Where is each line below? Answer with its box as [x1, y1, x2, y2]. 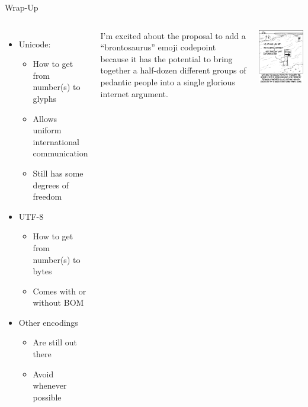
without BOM [33, 296, 84, 309]
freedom [33, 190, 62, 203]
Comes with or [33, 284, 86, 297]
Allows [33, 112, 57, 124]
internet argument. [100, 87, 168, 100]
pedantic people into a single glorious [100, 75, 235, 88]
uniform [33, 124, 62, 136]
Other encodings [18, 316, 78, 328]
